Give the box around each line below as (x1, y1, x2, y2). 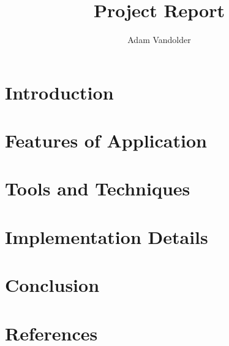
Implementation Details (5, 224, 208, 249)
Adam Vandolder (127, 33, 191, 46)
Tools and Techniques (5, 176, 190, 201)
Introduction (5, 79, 114, 104)
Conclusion (5, 272, 100, 297)
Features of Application (5, 128, 207, 153)
